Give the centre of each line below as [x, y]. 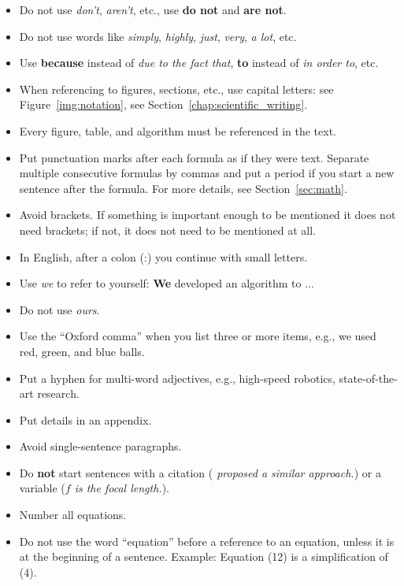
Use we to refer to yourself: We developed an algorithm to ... [167, 283]
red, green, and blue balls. [82, 351]
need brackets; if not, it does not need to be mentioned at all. [168, 230]
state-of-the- [368, 378]
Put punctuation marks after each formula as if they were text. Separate [194, 157]
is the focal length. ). [122, 488]
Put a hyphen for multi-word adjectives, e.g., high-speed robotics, [177, 378]
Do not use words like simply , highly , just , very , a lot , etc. [158, 36]
